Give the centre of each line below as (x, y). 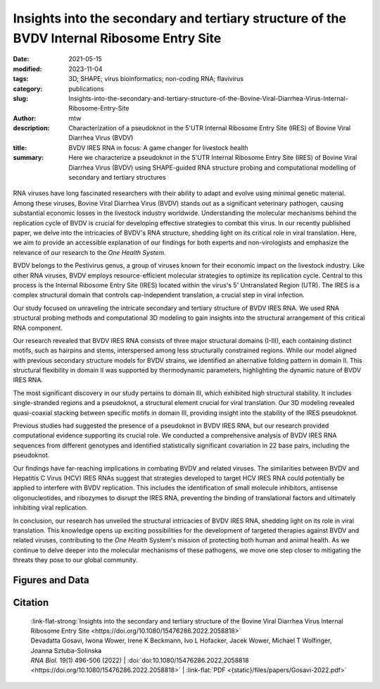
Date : (21, 59)
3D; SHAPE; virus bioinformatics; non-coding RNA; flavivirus (156, 79)
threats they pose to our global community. (75, 560)
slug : (20, 98)
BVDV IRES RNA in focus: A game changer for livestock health (159, 147)
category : (28, 89)
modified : (27, 69)
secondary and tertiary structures (117, 178)
